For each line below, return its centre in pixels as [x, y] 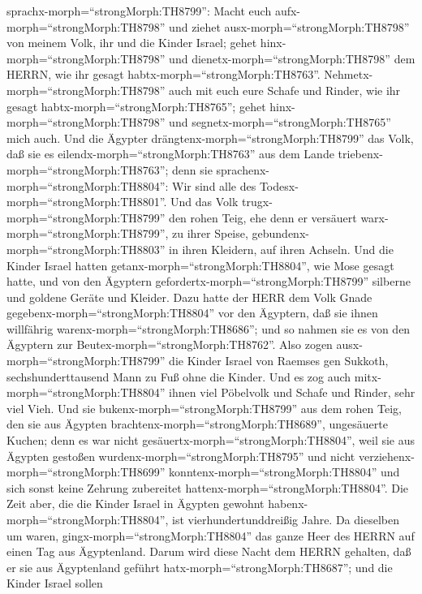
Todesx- [279, 185]
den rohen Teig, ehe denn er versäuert [263, 217]
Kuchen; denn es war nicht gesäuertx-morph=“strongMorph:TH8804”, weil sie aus [211, 440]
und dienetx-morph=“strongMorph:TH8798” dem [292, 58]
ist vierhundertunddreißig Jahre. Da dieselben [286, 519]
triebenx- [360, 154]
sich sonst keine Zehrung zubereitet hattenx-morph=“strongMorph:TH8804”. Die [207, 487]
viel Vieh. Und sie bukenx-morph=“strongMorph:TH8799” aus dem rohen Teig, [204, 408]
